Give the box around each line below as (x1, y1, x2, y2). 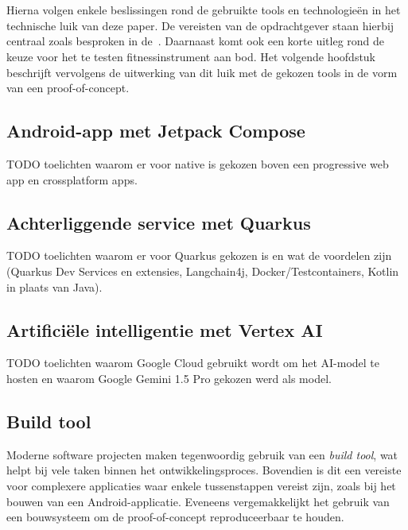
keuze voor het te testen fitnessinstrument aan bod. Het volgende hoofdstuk (6, 48, 376, 64)
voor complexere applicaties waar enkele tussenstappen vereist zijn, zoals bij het (6, 477, 396, 493)
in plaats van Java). (6, 278, 103, 295)
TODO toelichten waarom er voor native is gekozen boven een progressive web (6, 155, 389, 172)
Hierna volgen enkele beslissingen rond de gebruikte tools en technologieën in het (6, 2, 401, 18)
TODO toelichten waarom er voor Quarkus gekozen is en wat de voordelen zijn (6, 247, 392, 264)
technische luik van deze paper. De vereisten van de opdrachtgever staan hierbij (6, 17, 394, 33)
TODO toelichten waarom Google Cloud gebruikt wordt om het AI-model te (6, 354, 379, 371)
